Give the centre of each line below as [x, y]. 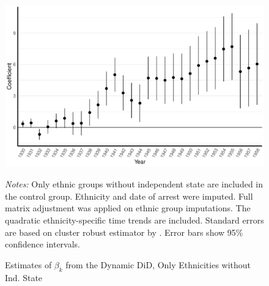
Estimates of [28, 264]
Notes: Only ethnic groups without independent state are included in [134, 184]
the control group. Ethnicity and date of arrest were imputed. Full [129, 196]
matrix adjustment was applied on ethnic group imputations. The [128, 208]
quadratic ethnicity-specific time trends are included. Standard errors [134, 220]
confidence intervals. [43, 244]
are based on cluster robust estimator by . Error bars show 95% [124, 232]
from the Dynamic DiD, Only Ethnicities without [158, 264]
